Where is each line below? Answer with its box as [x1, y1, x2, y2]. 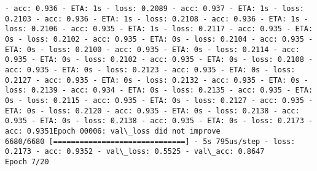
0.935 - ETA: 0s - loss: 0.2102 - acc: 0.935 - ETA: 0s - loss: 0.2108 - [5, 55, 313, 64]
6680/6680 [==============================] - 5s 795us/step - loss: [5, 137, 295, 146]
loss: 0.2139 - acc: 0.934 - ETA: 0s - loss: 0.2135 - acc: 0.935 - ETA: [5, 86, 313, 95]
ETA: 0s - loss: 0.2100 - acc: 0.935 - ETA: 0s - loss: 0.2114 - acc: [5, 45, 300, 54]
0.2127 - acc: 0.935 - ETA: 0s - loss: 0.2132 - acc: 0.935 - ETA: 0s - [5, 75, 308, 85]
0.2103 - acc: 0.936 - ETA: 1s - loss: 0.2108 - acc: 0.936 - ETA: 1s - [5, 14, 308, 23]
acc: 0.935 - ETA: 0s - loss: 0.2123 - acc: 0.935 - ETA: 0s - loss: [5, 65, 295, 74]
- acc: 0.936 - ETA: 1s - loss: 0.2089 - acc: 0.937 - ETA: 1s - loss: [5, 4, 304, 13]
